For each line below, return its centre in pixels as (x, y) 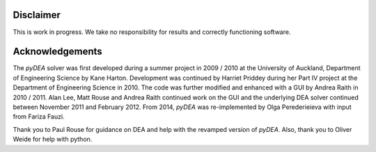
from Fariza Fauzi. (39, 117)
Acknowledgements (57, 52)
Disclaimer (37, 15)
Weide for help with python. (53, 140)
